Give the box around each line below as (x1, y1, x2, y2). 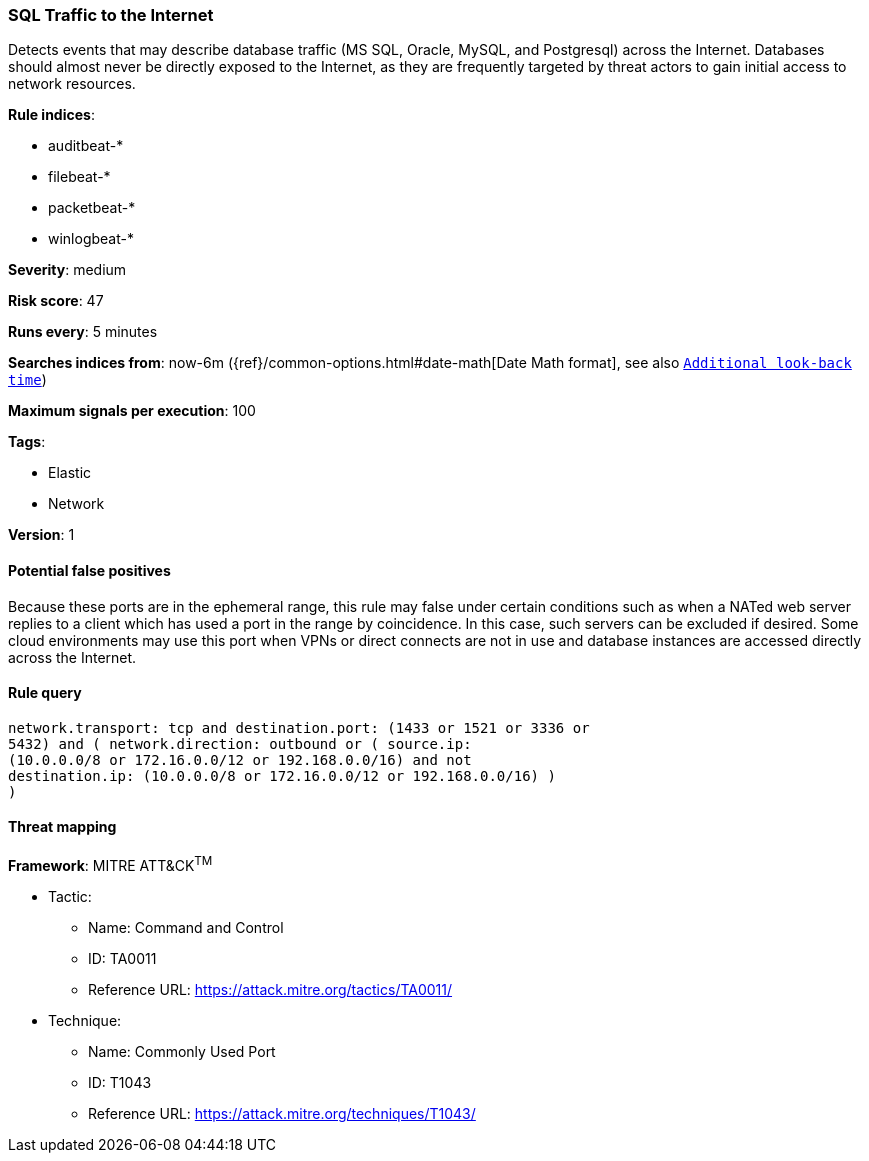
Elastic (48, 464, 92, 482)
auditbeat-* (48, 137, 124, 155)
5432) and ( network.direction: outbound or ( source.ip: (8, 735, 472, 752)
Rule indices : (8, 106, 95, 124)
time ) (8, 371, 47, 389)
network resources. (8, 75, 136, 93)
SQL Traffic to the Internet (8, 5, 214, 25)
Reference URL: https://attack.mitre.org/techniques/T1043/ (88, 1104, 476, 1122)
